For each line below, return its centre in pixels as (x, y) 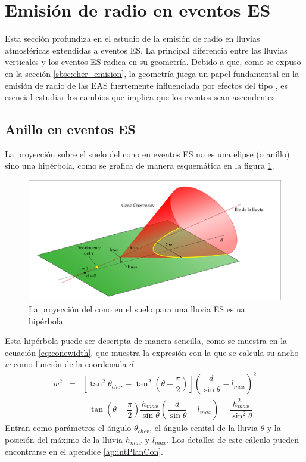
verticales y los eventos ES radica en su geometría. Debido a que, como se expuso (153, 62)
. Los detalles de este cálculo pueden (233, 440)
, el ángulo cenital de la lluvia (204, 428)
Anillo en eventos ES (70, 129)
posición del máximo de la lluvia (64, 440)
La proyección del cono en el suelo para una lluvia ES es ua (137, 308)
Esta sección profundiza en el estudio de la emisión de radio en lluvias (132, 38)
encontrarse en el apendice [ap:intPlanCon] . (84, 451)
